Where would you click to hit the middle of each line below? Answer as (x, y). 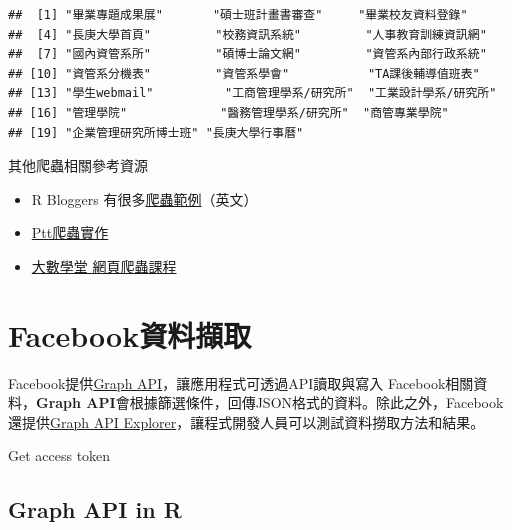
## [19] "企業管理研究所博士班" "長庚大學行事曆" (156, 132)
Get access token (59, 455)
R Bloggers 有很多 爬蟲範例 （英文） (144, 198)
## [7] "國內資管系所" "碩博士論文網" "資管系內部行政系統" (247, 54)
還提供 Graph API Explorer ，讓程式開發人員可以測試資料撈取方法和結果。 (246, 421)
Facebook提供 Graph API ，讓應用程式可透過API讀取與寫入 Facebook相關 (241, 382)
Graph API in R (95, 509)
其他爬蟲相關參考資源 (78, 165)
